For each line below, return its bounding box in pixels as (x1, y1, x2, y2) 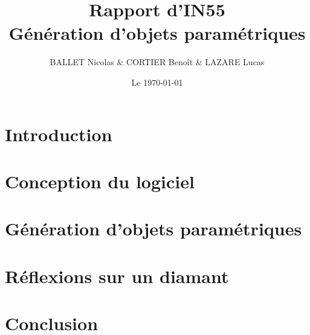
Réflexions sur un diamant (5, 263, 229, 288)
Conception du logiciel (5, 168, 195, 193)
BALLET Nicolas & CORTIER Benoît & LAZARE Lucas (50, 56, 265, 68)
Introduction (5, 121, 112, 146)
